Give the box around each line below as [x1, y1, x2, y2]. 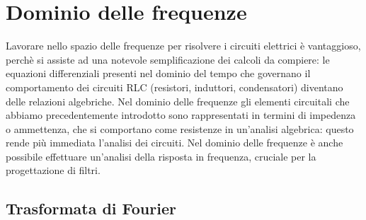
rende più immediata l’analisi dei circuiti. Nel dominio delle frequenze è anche [6, 135, 343, 150]
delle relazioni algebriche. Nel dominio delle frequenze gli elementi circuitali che [6, 93, 350, 108]
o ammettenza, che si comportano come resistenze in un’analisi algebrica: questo [6, 121, 354, 136]
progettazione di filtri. [6, 163, 101, 178]
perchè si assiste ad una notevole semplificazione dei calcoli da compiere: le [6, 52, 330, 66]
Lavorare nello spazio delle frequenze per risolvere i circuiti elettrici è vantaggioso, [6, 38, 361, 53]
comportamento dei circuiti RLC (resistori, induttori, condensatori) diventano [6, 79, 343, 94]
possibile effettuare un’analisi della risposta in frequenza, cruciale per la [6, 149, 316, 163]
